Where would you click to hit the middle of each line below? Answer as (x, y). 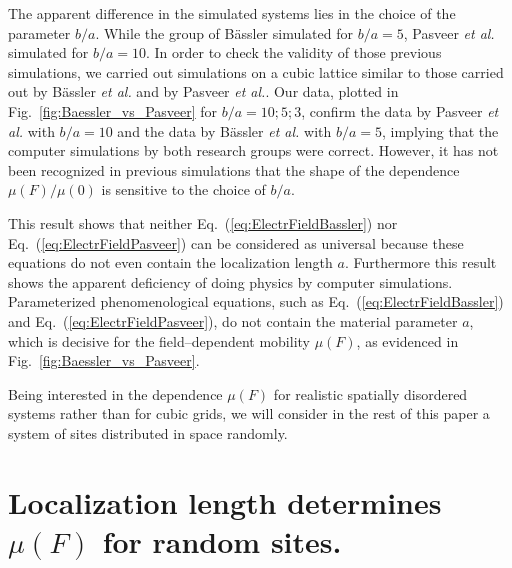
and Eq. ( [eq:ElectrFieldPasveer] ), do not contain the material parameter (233, 320)
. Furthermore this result (420, 262)
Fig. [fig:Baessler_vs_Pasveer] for (113, 110)
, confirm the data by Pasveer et (400, 110)
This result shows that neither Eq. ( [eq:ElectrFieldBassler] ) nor (203, 222)
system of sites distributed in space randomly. (148, 432)
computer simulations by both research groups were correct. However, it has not (253, 150)
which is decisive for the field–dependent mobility (159, 340)
